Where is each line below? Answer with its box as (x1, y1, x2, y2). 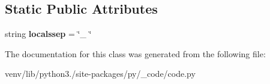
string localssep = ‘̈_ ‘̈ (5, 27, 92, 40)
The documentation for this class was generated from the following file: (5, 47, 266, 60)
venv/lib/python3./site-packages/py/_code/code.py (5, 67, 196, 80)
